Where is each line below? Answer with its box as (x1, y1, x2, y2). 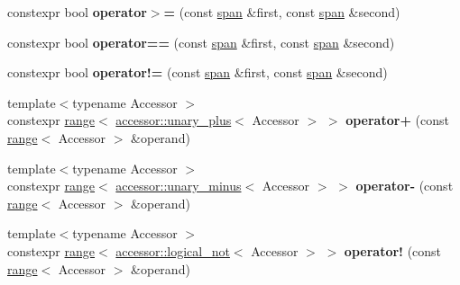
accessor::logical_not (115, 241, 230, 260)
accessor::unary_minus (115, 176, 242, 195)
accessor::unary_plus (115, 111, 232, 129)
